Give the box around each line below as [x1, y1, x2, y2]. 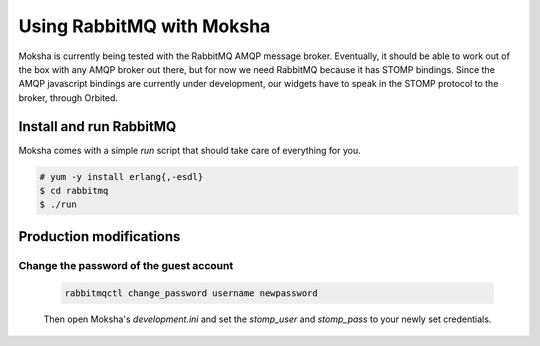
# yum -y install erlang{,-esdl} [39, 171, 204, 182]
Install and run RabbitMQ [18, 118, 177, 135]
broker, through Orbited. [18, 91, 119, 104]
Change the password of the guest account [18, 258, 234, 272]
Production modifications [18, 228, 181, 245]
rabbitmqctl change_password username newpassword [64, 287, 319, 299]
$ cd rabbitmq [39, 185, 109, 196]
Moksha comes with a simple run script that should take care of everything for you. [18, 144, 361, 156]
